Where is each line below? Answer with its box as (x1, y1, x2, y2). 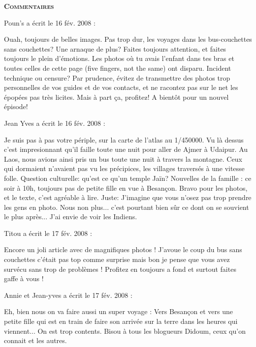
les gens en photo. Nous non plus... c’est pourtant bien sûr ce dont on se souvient (4, 202, 249, 212)
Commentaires (4, 1, 54, 11)
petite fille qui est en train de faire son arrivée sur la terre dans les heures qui (4, 316, 238, 326)
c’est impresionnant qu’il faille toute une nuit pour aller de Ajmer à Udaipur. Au (4, 144, 248, 154)
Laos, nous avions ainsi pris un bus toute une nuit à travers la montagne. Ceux (4, 153, 242, 164)
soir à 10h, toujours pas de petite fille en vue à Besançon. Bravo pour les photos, (4, 182, 248, 193)
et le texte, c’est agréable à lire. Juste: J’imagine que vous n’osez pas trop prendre (4, 192, 252, 202)
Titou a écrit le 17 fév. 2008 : (4, 228, 92, 238)
